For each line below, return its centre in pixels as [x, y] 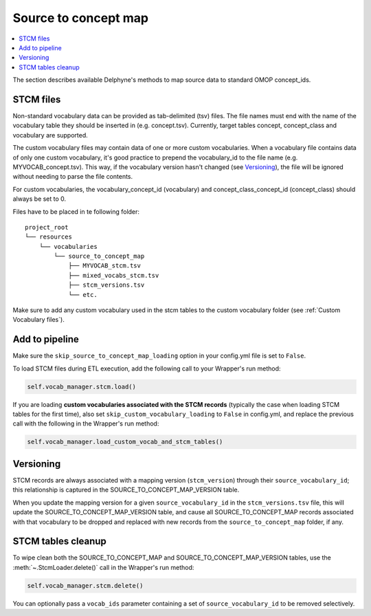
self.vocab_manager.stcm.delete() [85, 585]
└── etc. [83, 295]
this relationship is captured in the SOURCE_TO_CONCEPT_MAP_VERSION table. [126, 490]
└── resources [48, 237]
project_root [47, 227]
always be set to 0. [40, 199]
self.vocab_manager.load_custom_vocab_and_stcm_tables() [125, 442]
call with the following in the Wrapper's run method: [86, 423]
